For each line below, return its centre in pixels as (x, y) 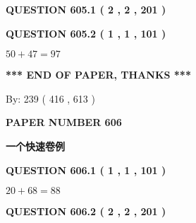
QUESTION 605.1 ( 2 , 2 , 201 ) (86, 9)
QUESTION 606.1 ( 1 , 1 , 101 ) (86, 170)
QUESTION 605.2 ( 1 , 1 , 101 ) (86, 33)
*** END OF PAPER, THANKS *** (98, 75)
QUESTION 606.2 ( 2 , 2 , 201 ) (86, 211)
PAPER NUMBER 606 (64, 122)
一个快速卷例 (35, 145)
